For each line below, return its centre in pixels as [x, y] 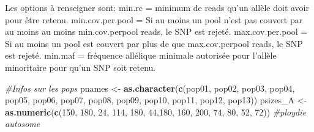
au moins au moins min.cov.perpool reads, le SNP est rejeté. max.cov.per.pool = [156, 31]
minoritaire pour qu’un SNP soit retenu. [80, 67]
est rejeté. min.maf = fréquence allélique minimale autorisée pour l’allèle [141, 55]
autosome [23, 124]
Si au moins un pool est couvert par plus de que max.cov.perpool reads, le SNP [154, 43]
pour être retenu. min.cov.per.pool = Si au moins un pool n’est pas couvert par [154, 19]
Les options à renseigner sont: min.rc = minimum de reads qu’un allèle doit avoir [157, 7]
